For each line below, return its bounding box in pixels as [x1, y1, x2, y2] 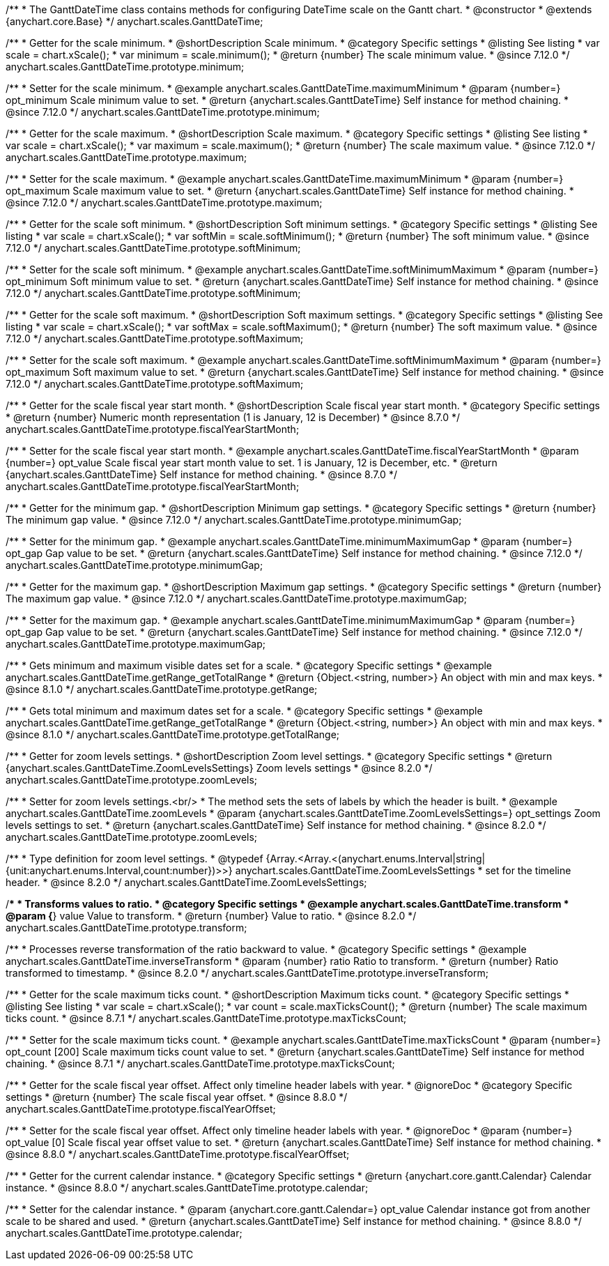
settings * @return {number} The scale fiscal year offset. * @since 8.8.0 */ [6, 1091, 348, 1103]
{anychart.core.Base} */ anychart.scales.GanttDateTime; [6, 15, 263, 27]
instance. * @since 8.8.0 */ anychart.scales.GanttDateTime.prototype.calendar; [6, 1182, 369, 1193]
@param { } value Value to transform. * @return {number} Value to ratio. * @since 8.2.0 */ [6, 910, 417, 922]
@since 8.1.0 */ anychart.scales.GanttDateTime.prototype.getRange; [6, 683, 318, 695]
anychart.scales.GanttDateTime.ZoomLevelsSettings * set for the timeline [235, 864, 571, 876]
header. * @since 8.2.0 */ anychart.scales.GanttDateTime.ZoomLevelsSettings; [6, 876, 367, 888]
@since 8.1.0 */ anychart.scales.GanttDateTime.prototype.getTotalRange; [6, 729, 340, 740]
